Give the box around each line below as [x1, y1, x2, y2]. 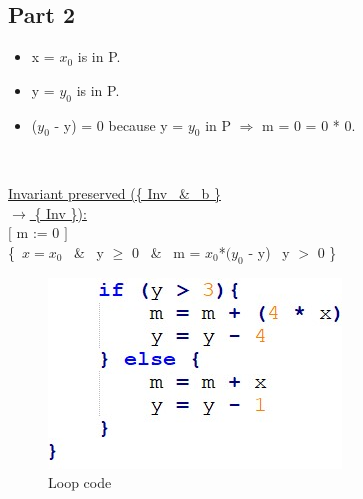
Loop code [48, 472, 112, 493]
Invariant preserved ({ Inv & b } [8, 182, 221, 203]
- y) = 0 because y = [54, 114, 184, 135]
